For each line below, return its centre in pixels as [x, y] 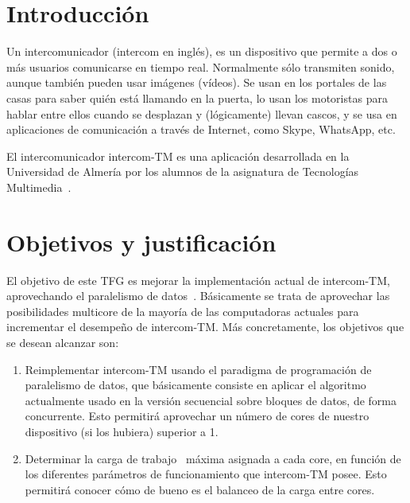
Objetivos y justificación [141, 242]
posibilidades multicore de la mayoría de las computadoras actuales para [183, 311]
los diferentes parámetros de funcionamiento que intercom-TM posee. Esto [206, 474]
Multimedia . [39, 187]
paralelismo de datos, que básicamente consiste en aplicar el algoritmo [195, 385]
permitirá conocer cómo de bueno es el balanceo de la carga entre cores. [200, 489]
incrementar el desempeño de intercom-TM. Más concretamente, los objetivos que [205, 327]
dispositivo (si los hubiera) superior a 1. [122, 431]
